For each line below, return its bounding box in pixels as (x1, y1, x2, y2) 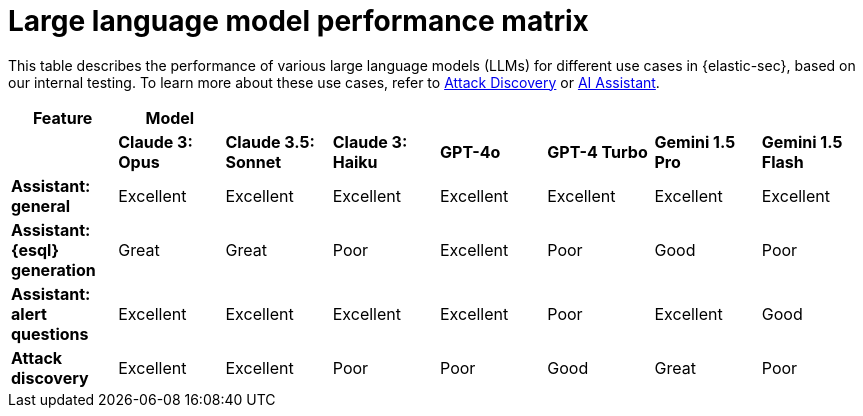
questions (11, 323, 89, 344)
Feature (32, 107, 93, 128)
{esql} (11, 239, 60, 260)
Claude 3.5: (225, 131, 315, 152)
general (11, 195, 71, 216)
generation (11, 259, 96, 280)
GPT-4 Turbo (547, 141, 648, 162)
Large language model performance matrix (8, 4, 589, 38)
